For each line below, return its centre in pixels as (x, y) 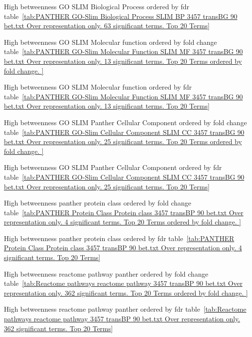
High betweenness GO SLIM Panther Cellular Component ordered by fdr (113, 167)
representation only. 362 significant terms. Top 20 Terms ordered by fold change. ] (126, 292)
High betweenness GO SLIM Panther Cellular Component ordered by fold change (126, 122)
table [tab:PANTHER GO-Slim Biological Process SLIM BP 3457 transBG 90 (121, 16)
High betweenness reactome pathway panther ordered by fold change (106, 273)
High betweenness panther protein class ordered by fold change (98, 203)
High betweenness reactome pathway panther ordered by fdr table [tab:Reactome (125, 309)
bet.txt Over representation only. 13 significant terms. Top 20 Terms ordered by (123, 61)
